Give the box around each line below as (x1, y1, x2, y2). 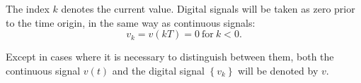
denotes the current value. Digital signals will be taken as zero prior (61, 1, 355, 15)
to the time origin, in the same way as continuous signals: (6, 15, 256, 30)
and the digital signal (112, 63, 205, 77)
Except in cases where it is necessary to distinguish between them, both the (6, 49, 334, 64)
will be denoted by (238, 63, 319, 77)
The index (6, 1, 50, 15)
